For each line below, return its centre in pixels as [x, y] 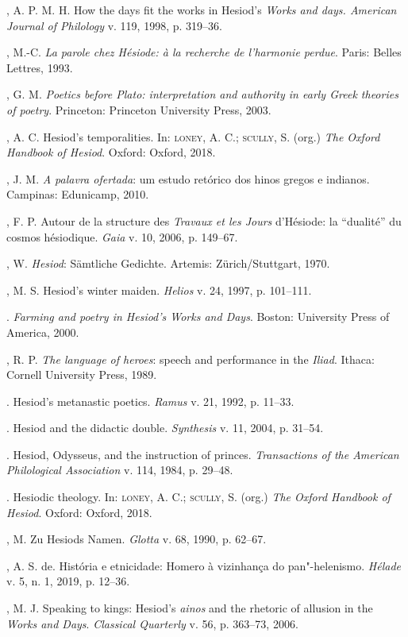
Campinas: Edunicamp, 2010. [78, 194]
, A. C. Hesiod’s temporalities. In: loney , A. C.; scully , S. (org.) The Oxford [193, 136]
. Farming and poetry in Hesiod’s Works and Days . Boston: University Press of [198, 317]
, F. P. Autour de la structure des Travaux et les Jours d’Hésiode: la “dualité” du [204, 220]
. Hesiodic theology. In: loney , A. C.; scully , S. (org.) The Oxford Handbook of [198, 497]
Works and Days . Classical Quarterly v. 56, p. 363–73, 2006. [152, 623]
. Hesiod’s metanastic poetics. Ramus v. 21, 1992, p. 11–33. [150, 401]
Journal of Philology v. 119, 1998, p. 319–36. [114, 25]
